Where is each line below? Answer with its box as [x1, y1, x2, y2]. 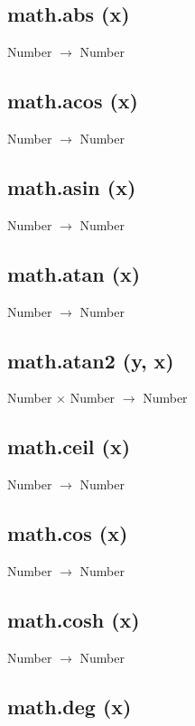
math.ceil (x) [7, 433, 131, 461]
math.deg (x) [7, 692, 132, 720]
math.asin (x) [7, 172, 136, 200]
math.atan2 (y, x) [7, 346, 174, 374]
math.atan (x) [7, 259, 141, 287]
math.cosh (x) [7, 605, 140, 633]
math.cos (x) [7, 519, 128, 547]
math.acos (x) [7, 87, 139, 115]
